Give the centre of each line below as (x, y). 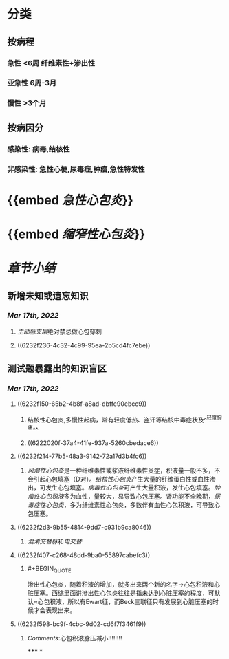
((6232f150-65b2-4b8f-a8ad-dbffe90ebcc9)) (82, 404)
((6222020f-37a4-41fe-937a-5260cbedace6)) (93, 443)
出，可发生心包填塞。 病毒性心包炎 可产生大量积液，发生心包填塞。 (121, 487)
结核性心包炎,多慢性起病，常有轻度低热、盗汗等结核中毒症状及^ (117, 420)
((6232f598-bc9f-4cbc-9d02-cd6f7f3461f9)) (81, 624)
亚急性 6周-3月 (32, 83)
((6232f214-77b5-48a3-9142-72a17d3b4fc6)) (82, 456)
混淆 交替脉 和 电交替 (55, 541)
